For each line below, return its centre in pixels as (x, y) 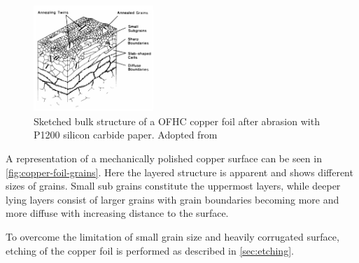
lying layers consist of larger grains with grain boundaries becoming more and (173, 199)
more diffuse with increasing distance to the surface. (117, 213)
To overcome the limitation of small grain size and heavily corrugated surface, (173, 236)
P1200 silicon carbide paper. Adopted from (126, 135)
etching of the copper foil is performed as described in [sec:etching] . (150, 250)
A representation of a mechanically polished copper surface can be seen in (164, 158)
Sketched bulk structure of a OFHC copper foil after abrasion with (177, 121)
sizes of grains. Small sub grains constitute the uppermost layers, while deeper (173, 186)
